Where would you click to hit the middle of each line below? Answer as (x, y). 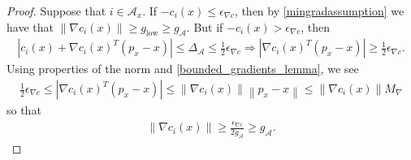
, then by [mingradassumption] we (319, 11)
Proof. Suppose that (56, 11)
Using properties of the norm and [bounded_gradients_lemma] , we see (183, 69)
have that (30, 26)
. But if (205, 26)
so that (24, 110)
